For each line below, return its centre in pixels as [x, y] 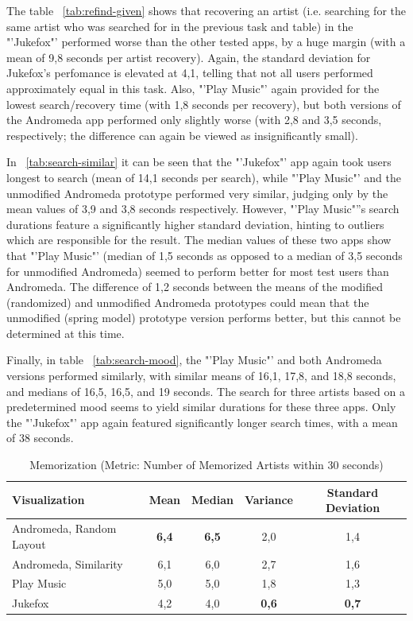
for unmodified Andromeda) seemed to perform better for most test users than [198, 271]
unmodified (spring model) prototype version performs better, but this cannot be [204, 318]
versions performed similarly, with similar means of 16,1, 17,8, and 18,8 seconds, [201, 376]
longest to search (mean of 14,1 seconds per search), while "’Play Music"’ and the [204, 177]
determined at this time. [66, 333]
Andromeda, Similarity [68, 563]
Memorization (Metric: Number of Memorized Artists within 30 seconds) [206, 465]
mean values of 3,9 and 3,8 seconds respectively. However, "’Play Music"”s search [203, 209]
